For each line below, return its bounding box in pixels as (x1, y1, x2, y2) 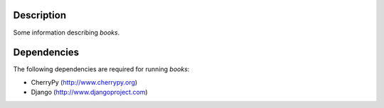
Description (13, 9, 67, 21)
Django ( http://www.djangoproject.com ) (31, 88, 149, 97)
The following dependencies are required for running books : (13, 65, 190, 73)
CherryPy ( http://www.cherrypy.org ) (31, 78, 138, 86)
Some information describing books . (13, 28, 120, 37)
